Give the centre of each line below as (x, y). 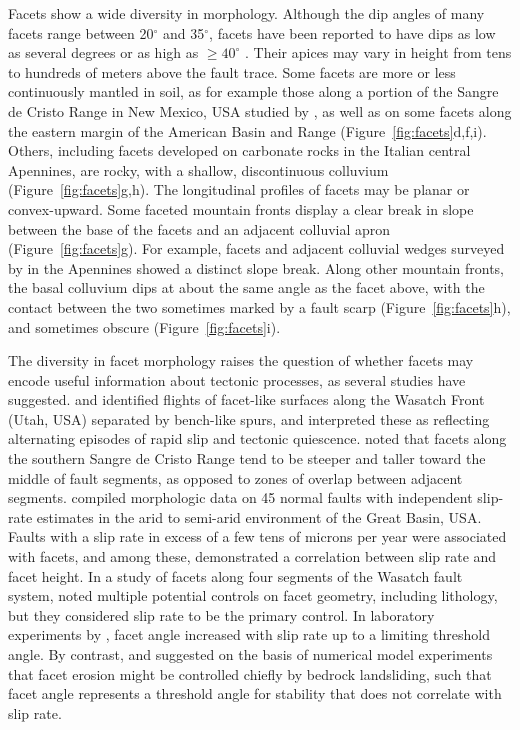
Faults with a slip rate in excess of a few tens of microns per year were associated (257, 536)
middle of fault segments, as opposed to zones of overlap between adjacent (235, 477)
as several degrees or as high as (103, 52)
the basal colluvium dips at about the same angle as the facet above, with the (246, 287)
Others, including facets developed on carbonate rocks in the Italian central (239, 150)
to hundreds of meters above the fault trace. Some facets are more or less (232, 71)
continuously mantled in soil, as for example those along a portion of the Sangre (253, 91)
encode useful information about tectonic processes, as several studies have (237, 379)
